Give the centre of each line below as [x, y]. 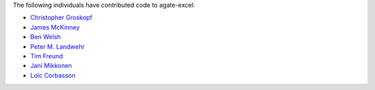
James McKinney [55, 27]
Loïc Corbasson [53, 75]
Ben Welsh [45, 37]
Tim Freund [47, 56]
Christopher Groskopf [61, 18]
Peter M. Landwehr [57, 46]
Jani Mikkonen [51, 66]
